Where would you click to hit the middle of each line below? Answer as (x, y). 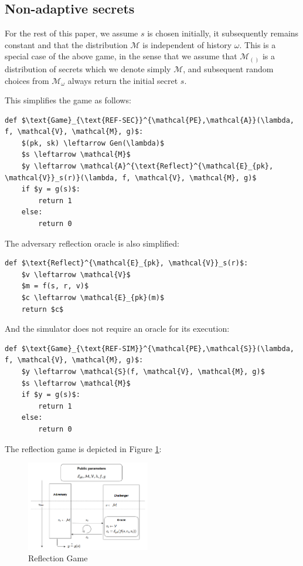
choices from (27, 80)
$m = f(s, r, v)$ (55, 286)
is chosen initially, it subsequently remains (223, 33)
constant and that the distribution (66, 44)
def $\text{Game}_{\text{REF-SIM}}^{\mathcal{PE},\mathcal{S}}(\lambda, (149, 348)
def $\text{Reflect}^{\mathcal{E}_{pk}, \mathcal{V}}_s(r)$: (127, 263)
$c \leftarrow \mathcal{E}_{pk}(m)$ (93, 298)
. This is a (258, 44)
